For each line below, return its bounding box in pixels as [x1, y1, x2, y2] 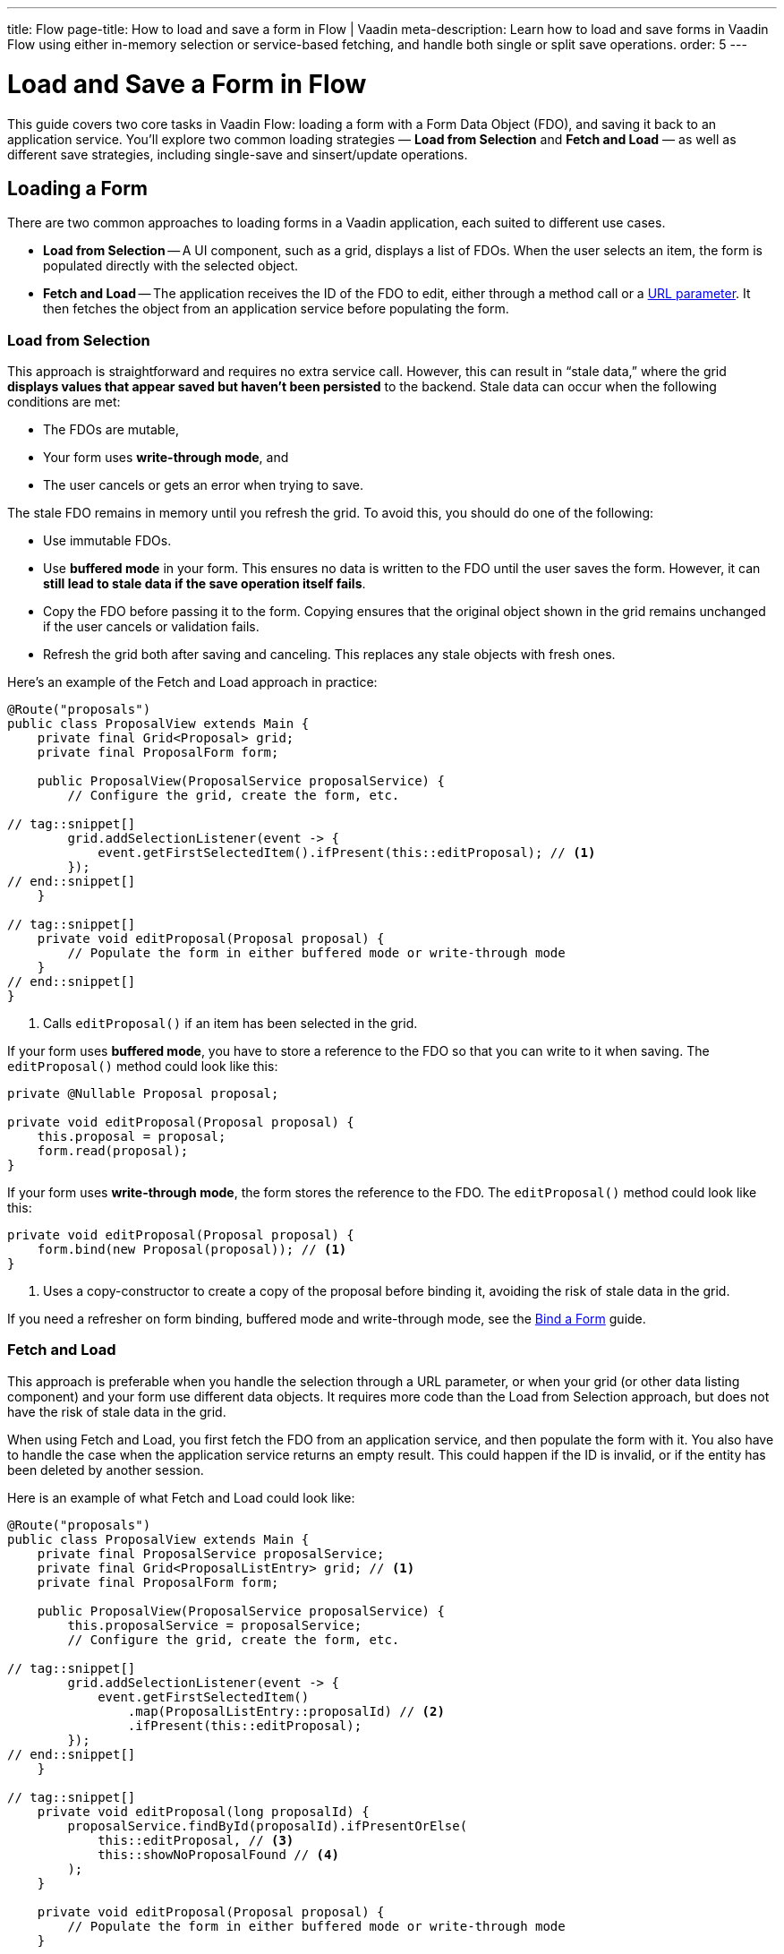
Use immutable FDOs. [43, 533, 172, 549]
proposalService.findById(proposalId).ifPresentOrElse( [67, 1818, 468, 1833]
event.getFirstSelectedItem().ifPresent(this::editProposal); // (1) [98, 845, 596, 861]
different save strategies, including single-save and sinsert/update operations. [7, 146, 468, 162]
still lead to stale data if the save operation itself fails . [43, 576, 366, 592]
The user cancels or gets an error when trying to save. [43, 477, 363, 493]
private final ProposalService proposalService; [37, 1546, 385, 1561]
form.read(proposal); [37, 1144, 189, 1159]
